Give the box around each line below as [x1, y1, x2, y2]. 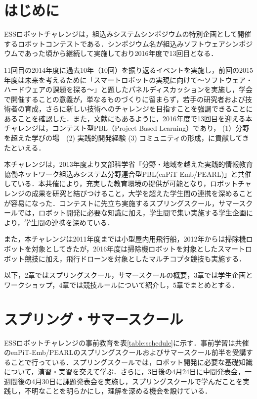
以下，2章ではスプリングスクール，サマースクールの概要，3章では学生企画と [4, 270, 253, 280]
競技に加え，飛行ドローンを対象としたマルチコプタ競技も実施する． [24, 253, 246, 263]
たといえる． [4, 142, 45, 152]
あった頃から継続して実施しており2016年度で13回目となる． [24, 48, 218, 58]
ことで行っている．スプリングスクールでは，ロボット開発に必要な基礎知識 [10, 356, 253, 367]
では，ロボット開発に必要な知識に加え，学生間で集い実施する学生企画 [17, 207, 246, 218]
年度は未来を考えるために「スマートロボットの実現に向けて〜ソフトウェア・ [4, 74, 253, 85]
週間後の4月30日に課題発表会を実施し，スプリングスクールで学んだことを [4, 376, 243, 386]
